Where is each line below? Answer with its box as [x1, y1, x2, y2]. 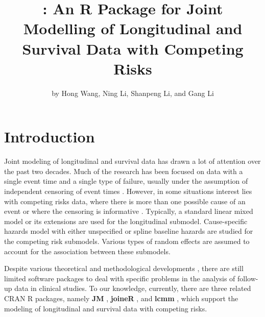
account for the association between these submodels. [4, 246, 171, 256]
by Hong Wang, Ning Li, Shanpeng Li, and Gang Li [52, 87, 214, 98]
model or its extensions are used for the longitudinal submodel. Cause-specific [4, 215, 248, 226]
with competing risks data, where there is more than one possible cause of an [4, 196, 246, 206]
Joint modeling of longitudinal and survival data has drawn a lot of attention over [4, 156, 261, 166]
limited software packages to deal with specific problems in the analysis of [4, 273, 235, 283]
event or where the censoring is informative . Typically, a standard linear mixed [4, 206, 253, 216]
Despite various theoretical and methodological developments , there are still [4, 263, 244, 274]
